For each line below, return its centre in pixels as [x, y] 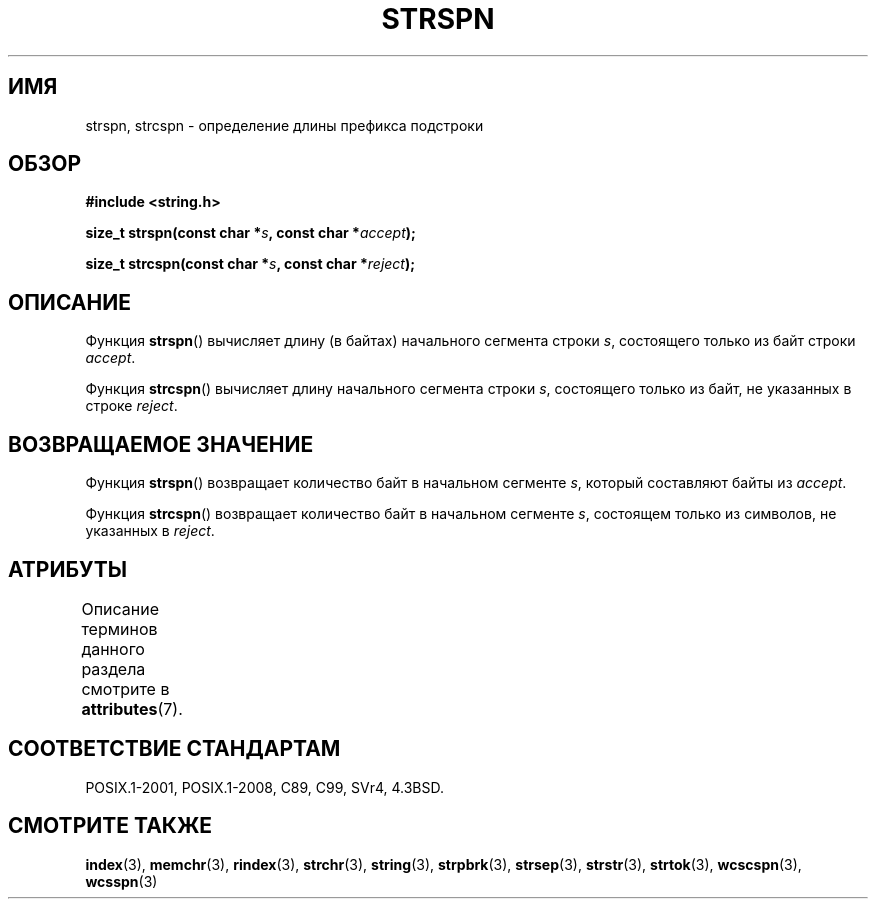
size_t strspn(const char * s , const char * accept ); [250, 233]
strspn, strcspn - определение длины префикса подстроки [284, 125]
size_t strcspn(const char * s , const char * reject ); [250, 264]
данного [113, 648]
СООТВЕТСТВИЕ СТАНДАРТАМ [174, 749]
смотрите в [125, 688]
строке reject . [131, 406]
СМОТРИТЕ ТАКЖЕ [110, 826]
